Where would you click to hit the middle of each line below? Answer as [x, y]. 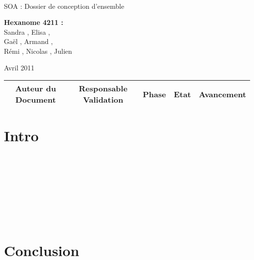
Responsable [103, 88]
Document [36, 100]
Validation [103, 100]
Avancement [222, 94]
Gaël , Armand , [29, 41]
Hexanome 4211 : [34, 22]
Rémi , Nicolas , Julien [38, 51]
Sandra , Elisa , [27, 32]
